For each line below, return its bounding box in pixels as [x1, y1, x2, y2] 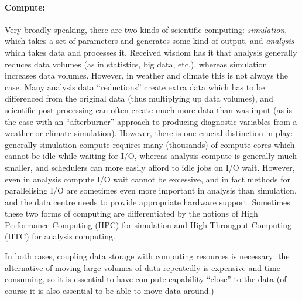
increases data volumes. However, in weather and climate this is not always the [5, 69, 288, 82]
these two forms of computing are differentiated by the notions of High [5, 207, 258, 219]
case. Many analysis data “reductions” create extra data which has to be [5, 80, 265, 93]
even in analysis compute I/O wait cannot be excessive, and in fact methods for [5, 173, 291, 185]
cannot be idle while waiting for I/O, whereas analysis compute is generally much [5, 150, 297, 162]
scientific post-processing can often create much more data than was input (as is [5, 103, 292, 116]
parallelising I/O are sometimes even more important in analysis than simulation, [5, 184, 297, 197]
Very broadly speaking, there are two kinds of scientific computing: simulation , [5, 23, 287, 35]
